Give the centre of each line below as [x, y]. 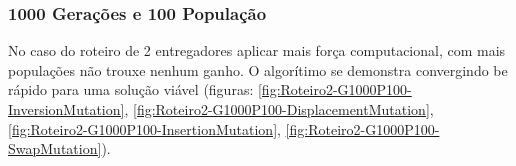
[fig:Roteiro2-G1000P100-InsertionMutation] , [144, 128]
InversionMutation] [66, 109]
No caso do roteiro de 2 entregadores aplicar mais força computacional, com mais [257, 50]
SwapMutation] [55, 148]
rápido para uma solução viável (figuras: [131, 89]
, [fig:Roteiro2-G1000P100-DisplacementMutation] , [279, 109]
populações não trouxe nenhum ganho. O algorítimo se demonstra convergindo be [258, 69]
